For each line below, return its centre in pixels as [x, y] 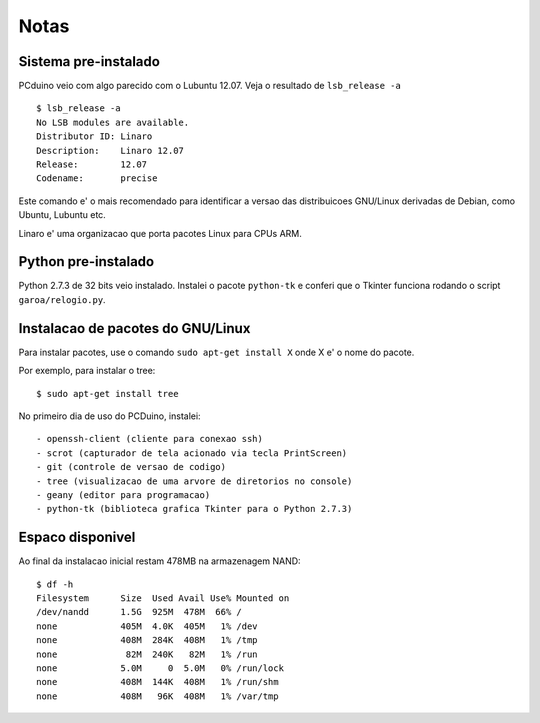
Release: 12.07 [92, 164]
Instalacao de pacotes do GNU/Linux [134, 328]
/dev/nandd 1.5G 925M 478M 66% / [139, 612]
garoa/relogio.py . [62, 299]
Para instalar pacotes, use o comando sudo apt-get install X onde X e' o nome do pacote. [216, 352]
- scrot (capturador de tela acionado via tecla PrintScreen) [192, 453]
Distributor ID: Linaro [94, 136]
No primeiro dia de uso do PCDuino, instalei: [109, 416]
